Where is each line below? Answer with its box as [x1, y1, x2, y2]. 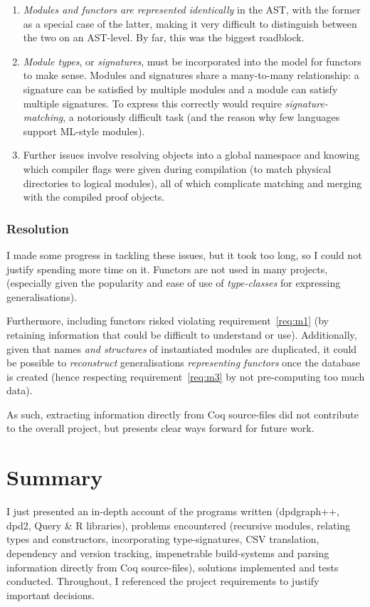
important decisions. [6, 587, 95, 602]
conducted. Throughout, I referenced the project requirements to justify [6, 574, 319, 588]
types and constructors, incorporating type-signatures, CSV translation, [6, 532, 319, 547]
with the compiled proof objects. [23, 189, 165, 204]
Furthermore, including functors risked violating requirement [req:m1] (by [6, 313, 329, 328]
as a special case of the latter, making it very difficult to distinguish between [23, 16, 357, 31]
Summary [6, 463, 103, 492]
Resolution [6, 219, 69, 237]
